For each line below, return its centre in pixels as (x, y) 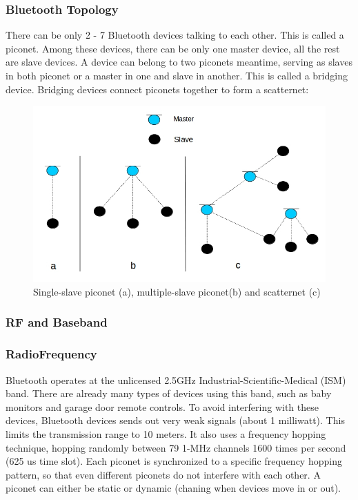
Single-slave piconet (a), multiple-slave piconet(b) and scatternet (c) (177, 291)
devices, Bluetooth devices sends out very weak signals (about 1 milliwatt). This (175, 420)
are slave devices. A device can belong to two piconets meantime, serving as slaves (179, 62)
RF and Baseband (57, 322)
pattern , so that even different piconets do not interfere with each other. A (163, 474)
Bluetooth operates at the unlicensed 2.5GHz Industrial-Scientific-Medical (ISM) (176, 379)
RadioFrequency (51, 354)
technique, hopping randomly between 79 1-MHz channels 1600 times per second (176, 447)
